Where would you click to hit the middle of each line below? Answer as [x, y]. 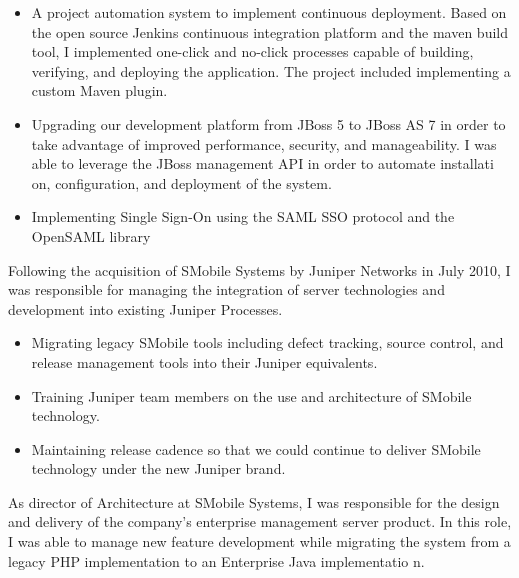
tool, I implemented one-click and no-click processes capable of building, [252, 51]
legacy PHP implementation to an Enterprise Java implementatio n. [216, 560]
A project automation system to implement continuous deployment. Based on [269, 12]
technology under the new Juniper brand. [158, 468]
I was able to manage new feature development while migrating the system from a [259, 541]
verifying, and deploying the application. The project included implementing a [271, 70]
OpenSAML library [91, 235]
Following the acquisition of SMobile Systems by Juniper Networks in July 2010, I [259, 269]
